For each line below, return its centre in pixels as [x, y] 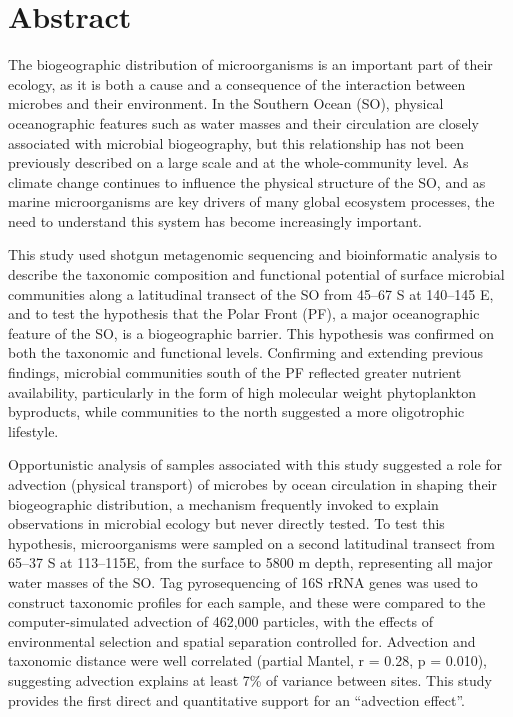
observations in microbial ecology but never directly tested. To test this [226, 523]
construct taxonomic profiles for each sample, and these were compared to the [247, 601]
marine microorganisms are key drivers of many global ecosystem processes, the [251, 201]
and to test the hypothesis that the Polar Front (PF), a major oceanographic [244, 313]
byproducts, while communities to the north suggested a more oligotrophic [236, 411]
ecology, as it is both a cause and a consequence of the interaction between [237, 83]
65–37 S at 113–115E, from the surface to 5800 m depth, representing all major [250, 562]
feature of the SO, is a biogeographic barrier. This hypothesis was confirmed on [251, 332]
